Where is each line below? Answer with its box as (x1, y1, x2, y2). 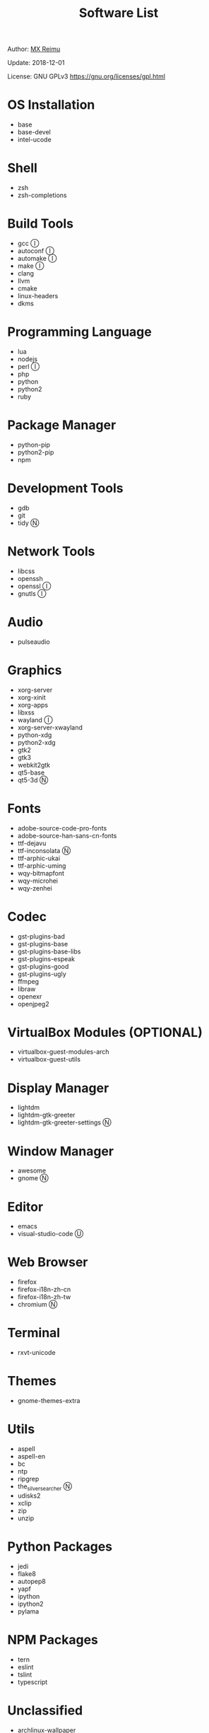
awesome (17, 1166, 47, 1175)
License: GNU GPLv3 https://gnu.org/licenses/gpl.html (7, 72, 166, 81)
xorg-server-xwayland (17, 723, 83, 732)
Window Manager (7, 1143, 114, 1159)
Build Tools (7, 216, 74, 232)
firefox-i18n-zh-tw (17, 1293, 71, 1301)
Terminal (7, 1325, 61, 1341)
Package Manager (7, 417, 117, 433)
